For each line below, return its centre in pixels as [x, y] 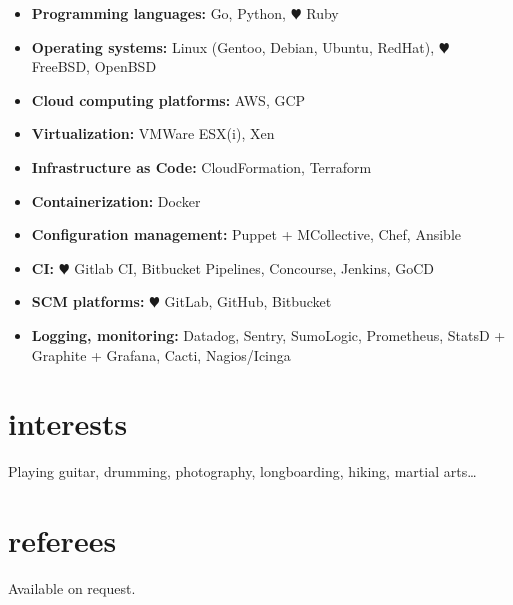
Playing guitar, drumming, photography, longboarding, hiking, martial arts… [242, 471]
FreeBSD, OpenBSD [94, 66]
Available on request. [72, 587]
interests [68, 423]
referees [62, 540]
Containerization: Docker [116, 200]
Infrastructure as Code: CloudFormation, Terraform [201, 166]
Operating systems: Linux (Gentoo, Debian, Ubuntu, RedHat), [233, 46]
